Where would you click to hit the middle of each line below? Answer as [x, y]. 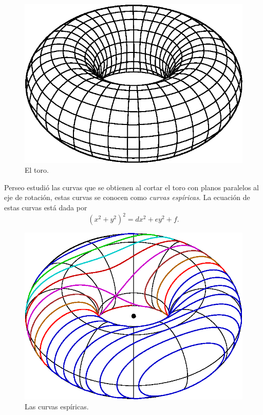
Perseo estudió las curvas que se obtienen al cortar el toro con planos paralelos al [131, 187]
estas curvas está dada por [46, 207]
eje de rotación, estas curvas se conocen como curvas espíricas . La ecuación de [127, 197]
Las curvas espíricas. [57, 407]
